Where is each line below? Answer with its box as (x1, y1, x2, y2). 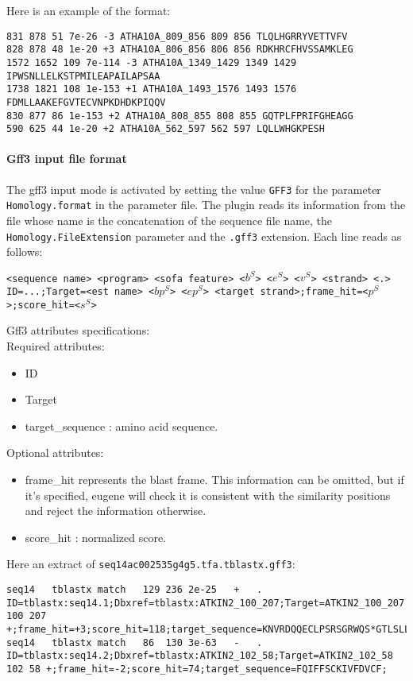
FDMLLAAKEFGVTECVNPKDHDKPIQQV (6, 96, 166, 108)
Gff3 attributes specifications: (6, 322, 150, 339)
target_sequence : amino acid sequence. (25, 417, 218, 434)
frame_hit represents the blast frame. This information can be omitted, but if (25, 470, 404, 487)
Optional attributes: (6, 444, 104, 461)
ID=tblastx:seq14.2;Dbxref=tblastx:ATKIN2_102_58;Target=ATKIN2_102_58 (6, 650, 393, 662)
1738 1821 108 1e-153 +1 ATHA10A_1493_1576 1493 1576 (6, 83, 297, 95)
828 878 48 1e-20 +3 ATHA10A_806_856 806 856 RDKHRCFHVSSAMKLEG (6, 44, 353, 56)
